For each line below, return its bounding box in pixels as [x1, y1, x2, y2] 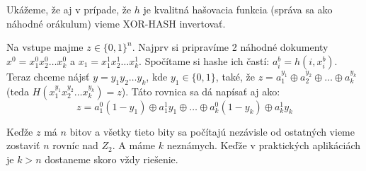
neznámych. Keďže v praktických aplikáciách [166, 138, 361, 153]
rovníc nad [52, 138, 98, 153]
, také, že [215, 69, 256, 83]
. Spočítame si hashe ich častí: [139, 53, 270, 68]
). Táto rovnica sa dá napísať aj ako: [121, 83, 280, 98]
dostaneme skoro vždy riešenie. [45, 151, 178, 166]
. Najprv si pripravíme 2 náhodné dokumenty [132, 40, 328, 54]
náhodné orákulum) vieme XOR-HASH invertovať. [6, 16, 226, 30]
